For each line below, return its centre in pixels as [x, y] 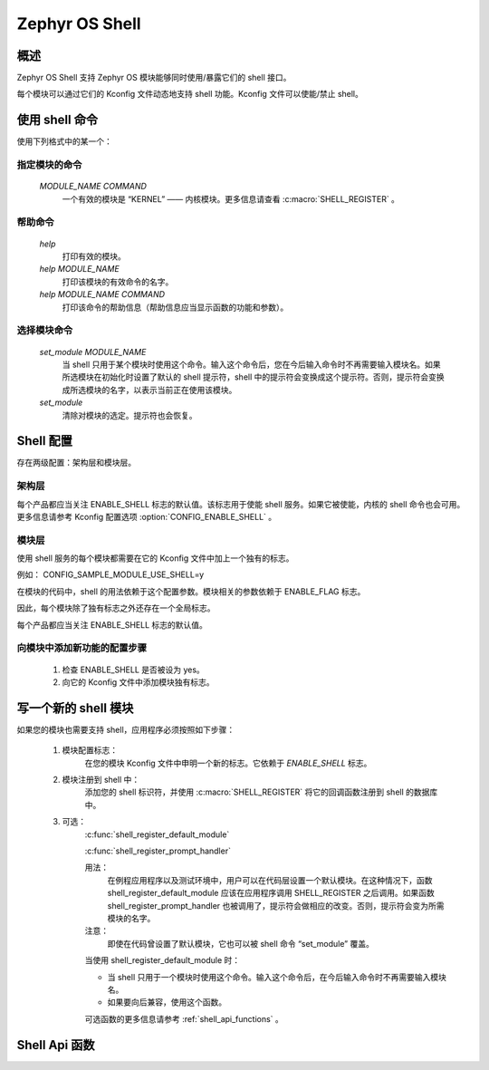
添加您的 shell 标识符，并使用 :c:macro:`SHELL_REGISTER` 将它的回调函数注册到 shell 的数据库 [261, 792]
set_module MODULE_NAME [93, 352]
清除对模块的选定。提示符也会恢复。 [129, 415]
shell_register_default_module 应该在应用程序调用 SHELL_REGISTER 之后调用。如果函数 [271, 893]
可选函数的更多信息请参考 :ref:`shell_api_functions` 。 [184, 1018]
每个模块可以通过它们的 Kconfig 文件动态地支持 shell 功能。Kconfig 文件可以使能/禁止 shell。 [190, 94]
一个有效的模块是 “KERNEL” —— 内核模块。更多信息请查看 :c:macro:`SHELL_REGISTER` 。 [231, 198]
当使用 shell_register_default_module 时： [163, 960]
